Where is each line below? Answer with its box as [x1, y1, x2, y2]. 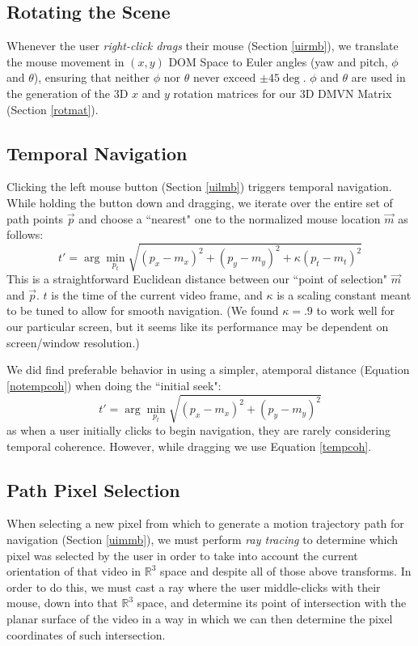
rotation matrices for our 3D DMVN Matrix [173, 84, 392, 101]
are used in [351, 69, 406, 86]
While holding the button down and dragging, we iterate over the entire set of [6, 193, 393, 210]
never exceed [192, 69, 256, 86]
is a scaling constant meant [277, 286, 412, 303]
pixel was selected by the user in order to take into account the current [6, 546, 358, 563]
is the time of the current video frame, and [51, 286, 263, 303]
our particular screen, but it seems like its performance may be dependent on [6, 318, 389, 335]
